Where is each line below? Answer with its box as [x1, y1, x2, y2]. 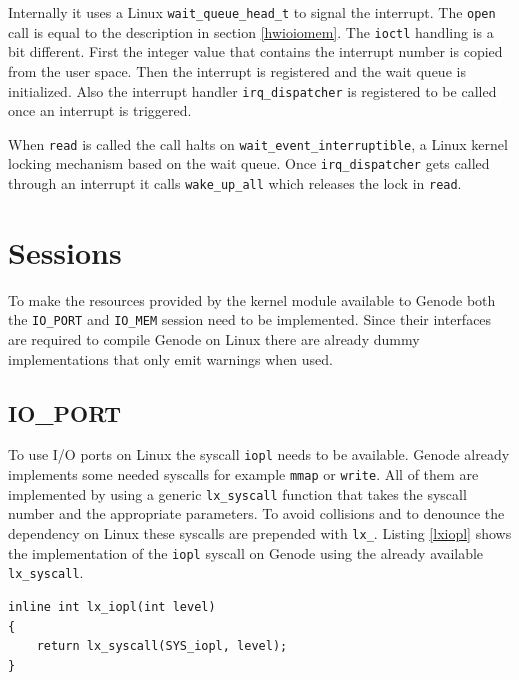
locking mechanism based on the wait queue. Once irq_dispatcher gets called [8, 153, 490, 174]
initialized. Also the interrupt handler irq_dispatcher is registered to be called [8, 80, 497, 101]
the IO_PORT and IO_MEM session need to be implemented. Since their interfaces [8, 309, 492, 330]
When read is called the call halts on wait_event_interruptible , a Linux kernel [8, 133, 508, 154]
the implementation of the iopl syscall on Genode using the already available [8, 542, 484, 563]
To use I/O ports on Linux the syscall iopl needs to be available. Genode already [8, 444, 510, 465]
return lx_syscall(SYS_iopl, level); [36, 639, 288, 654]
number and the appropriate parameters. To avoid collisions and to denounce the [8, 503, 505, 524]
